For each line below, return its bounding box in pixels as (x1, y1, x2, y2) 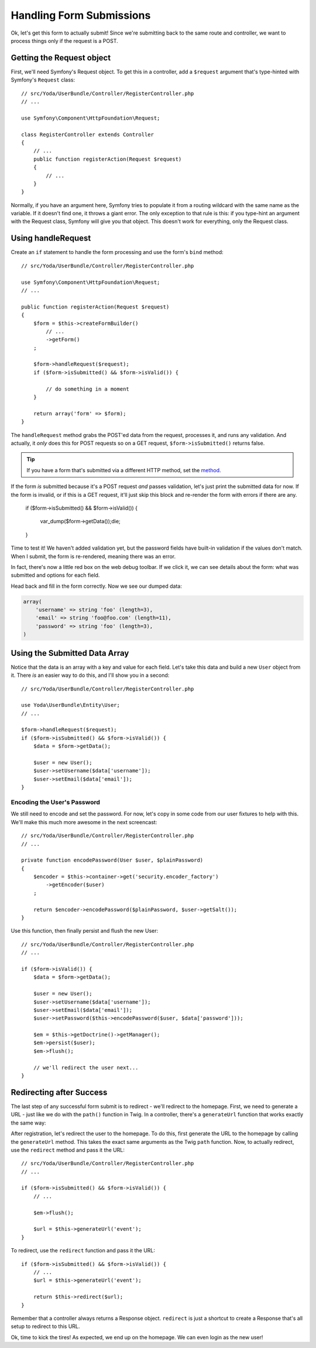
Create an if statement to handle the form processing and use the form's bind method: (11, 249, 224, 256)
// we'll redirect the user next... (33, 1064, 139, 1071)
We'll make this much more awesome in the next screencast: (11, 818, 157, 825)
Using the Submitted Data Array (11, 648, 129, 658)
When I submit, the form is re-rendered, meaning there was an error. (11, 553, 176, 560)
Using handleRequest (11, 233, 91, 243)
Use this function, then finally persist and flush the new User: (11, 927, 159, 934)
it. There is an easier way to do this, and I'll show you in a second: (11, 672, 170, 679)
